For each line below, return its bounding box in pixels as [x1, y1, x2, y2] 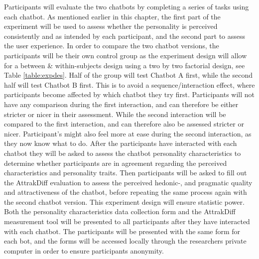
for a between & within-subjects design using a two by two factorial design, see [4, 60, 245, 70]
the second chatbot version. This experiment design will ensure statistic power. [4, 196, 245, 207]
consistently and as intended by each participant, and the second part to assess [4, 30, 246, 41]
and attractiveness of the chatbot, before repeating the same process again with [4, 187, 247, 197]
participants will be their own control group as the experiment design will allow [4, 50, 247, 60]
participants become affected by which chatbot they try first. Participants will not [4, 89, 255, 100]
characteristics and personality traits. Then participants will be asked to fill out [4, 167, 247, 178]
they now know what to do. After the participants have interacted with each [4, 138, 237, 148]
